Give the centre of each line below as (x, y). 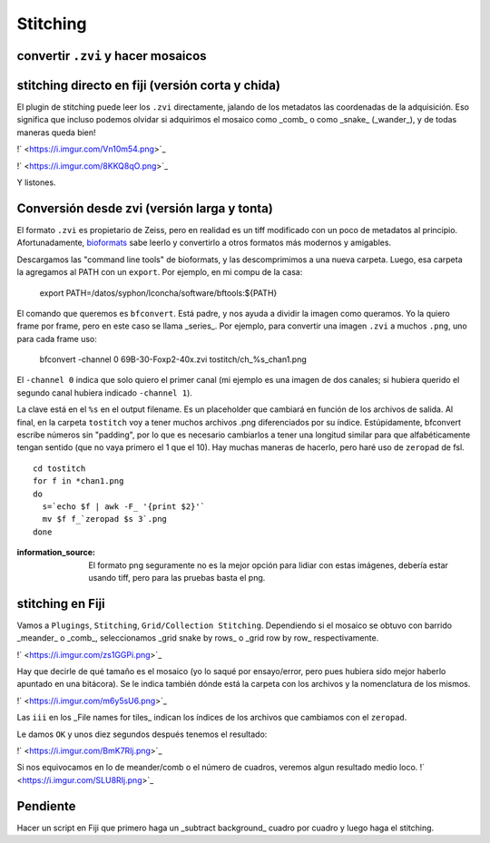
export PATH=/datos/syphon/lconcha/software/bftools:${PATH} (158, 293)
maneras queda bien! (56, 132)
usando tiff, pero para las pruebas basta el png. (177, 577)
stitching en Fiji (61, 603)
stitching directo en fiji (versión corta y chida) (149, 85)
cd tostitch (59, 468)
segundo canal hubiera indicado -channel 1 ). (104, 392)
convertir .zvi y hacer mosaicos (112, 56)
